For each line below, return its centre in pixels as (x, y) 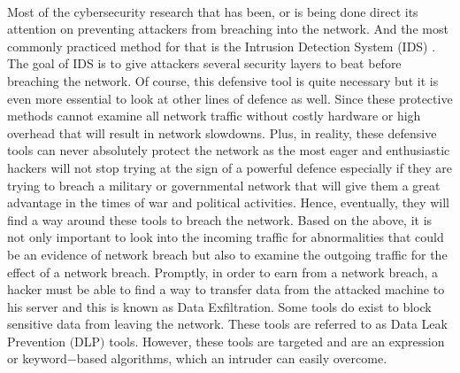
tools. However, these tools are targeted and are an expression (277, 341)
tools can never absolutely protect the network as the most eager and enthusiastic (229, 150)
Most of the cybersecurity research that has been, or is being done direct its (213, 11)
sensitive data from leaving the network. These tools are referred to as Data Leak (227, 324)
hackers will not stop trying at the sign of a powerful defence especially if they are (230, 167)
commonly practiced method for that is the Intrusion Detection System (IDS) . (222, 46)
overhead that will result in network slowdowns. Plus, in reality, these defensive (222, 132)
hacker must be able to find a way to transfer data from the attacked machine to (226, 289)
